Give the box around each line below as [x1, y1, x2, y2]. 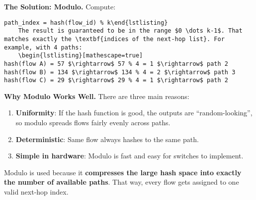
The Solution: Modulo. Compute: [4, 1, 116, 11]
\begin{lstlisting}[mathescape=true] [18, 52, 143, 59]
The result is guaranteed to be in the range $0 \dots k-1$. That [18, 27, 243, 35]
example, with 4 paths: [4, 44, 83, 51]
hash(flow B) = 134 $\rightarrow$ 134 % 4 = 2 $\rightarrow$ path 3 [4, 68, 236, 76]
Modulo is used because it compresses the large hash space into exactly [4, 167, 242, 177]
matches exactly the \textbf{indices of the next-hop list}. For [4, 35, 225, 43]
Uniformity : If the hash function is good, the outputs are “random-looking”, [15, 107, 253, 118]
